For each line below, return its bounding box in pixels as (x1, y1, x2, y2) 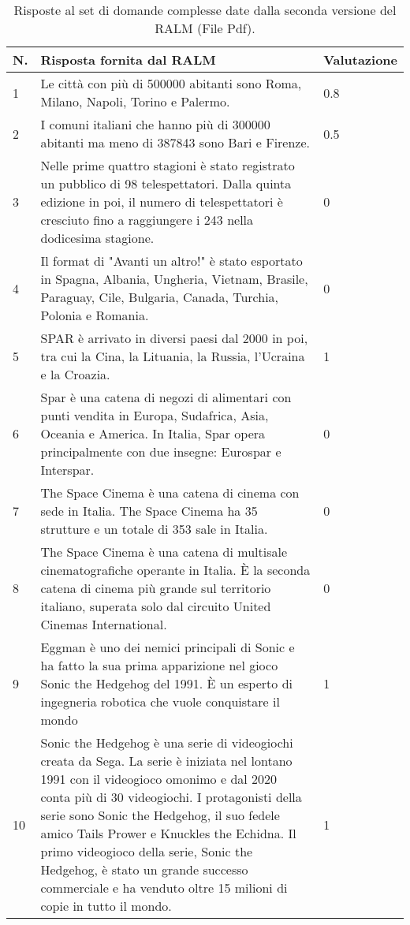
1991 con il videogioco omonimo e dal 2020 (40, 770, 278, 788)
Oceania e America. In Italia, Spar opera (40, 424, 266, 442)
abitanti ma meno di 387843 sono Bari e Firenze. (40, 133, 311, 151)
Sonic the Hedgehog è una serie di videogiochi (40, 733, 293, 752)
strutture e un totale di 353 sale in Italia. (40, 520, 268, 538)
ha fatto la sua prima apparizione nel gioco (40, 656, 278, 674)
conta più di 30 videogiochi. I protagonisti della (40, 788, 302, 806)
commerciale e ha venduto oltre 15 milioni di (40, 878, 288, 897)
